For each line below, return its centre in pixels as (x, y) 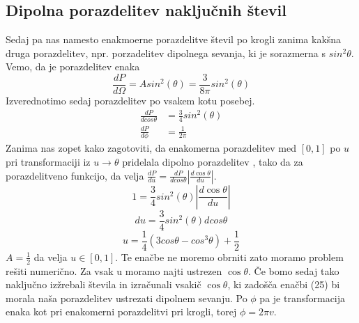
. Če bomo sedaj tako (294, 270)
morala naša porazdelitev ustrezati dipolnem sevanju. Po (127, 298)
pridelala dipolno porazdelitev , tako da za (213, 161)
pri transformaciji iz (48, 161)
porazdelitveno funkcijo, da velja (75, 175)
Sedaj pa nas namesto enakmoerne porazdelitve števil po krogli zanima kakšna (174, 39)
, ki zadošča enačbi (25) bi (284, 284)
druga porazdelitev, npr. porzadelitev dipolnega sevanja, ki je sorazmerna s (166, 53)
